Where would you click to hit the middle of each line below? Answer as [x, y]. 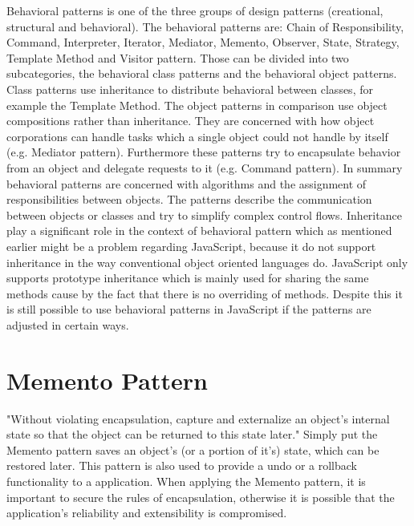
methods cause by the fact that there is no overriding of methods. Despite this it [205, 293]
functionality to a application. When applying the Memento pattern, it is [186, 481]
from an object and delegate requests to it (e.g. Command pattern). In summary [205, 167]
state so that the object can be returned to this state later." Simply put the [192, 434]
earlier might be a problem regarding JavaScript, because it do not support [191, 246]
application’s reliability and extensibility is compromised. [147, 513]
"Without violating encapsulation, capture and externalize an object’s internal [198, 418]
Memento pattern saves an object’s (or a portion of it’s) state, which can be [193, 449]
